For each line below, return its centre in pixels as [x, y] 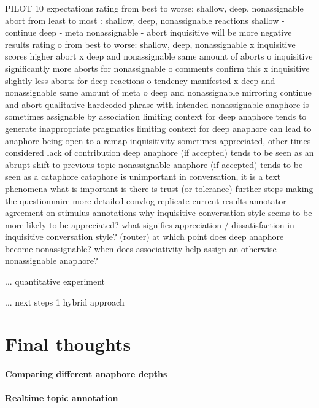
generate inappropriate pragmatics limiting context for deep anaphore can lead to [158, 128]
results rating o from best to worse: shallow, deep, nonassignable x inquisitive [150, 44]
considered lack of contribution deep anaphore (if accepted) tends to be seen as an [159, 152]
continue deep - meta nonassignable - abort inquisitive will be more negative [148, 32]
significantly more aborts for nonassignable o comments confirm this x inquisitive [157, 68]
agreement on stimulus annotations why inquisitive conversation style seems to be [159, 213]
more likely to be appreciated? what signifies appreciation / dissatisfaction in [150, 224]
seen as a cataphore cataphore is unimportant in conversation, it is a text [143, 176]
